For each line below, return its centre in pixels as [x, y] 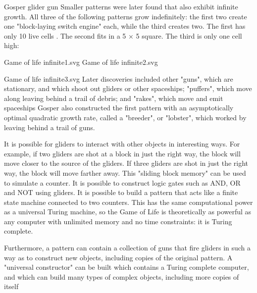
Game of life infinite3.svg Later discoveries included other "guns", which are [119, 78]
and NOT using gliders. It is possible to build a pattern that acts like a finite [121, 192]
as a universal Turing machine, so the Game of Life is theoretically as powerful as [128, 212]
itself [11, 286]
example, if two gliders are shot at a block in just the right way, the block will [122, 153]
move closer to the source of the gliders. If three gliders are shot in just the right [126, 163]
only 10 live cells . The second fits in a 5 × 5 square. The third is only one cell [123, 35]
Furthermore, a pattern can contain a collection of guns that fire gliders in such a [128, 248]
